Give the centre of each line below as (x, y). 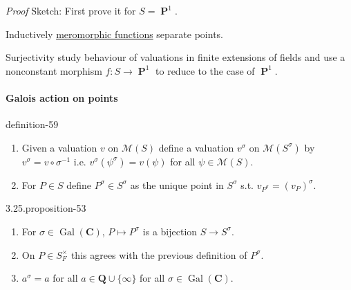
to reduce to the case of (205, 70)
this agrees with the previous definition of (159, 254)
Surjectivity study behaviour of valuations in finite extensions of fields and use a (175, 57)
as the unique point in (177, 184)
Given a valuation (59, 147)
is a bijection (170, 231)
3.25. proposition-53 (46, 208)
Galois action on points (62, 97)
